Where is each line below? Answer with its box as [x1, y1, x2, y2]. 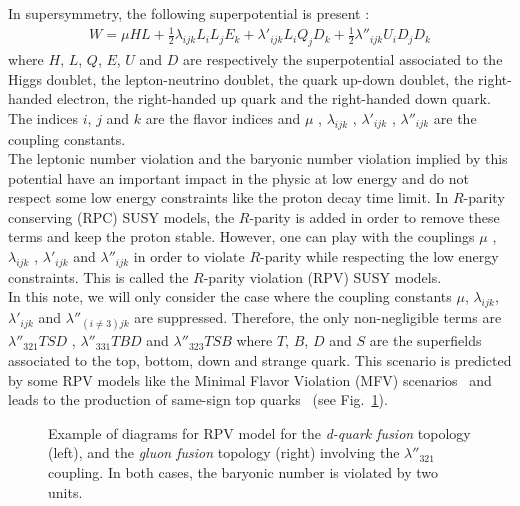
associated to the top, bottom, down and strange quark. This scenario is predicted [8, 350, 512, 371]
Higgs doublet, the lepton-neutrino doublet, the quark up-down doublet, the [8, 68, 474, 89]
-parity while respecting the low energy [260, 246, 499, 267]
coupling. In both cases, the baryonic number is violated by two [48, 462, 438, 483]
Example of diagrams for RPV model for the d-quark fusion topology [48, 422, 471, 443]
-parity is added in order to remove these [249, 206, 500, 227]
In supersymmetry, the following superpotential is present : [8, 3, 370, 23]
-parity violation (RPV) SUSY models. [203, 266, 442, 287]
